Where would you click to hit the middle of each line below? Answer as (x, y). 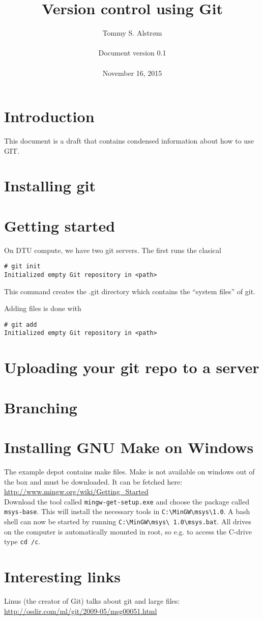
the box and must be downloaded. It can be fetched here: (93, 481)
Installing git (50, 186)
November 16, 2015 (132, 73)
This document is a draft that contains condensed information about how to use (129, 141)
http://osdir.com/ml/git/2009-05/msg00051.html (81, 611)
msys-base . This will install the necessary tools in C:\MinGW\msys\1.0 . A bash (127, 511)
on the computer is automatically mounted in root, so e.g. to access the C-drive (128, 531)
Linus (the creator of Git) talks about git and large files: (92, 601)
